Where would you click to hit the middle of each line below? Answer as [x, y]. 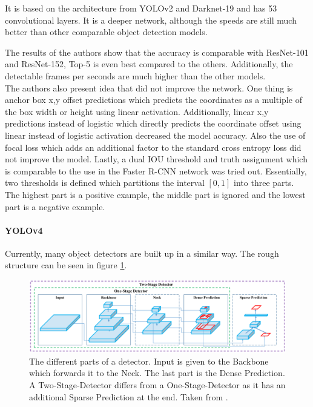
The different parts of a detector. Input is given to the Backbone [149, 361]
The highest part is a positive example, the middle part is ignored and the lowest [155, 194]
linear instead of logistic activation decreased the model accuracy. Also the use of [155, 135]
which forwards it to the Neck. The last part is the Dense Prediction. [157, 373]
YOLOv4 [24, 230]
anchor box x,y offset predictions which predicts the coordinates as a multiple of [153, 100]
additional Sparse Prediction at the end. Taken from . [129, 396]
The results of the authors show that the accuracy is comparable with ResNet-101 [157, 52]
